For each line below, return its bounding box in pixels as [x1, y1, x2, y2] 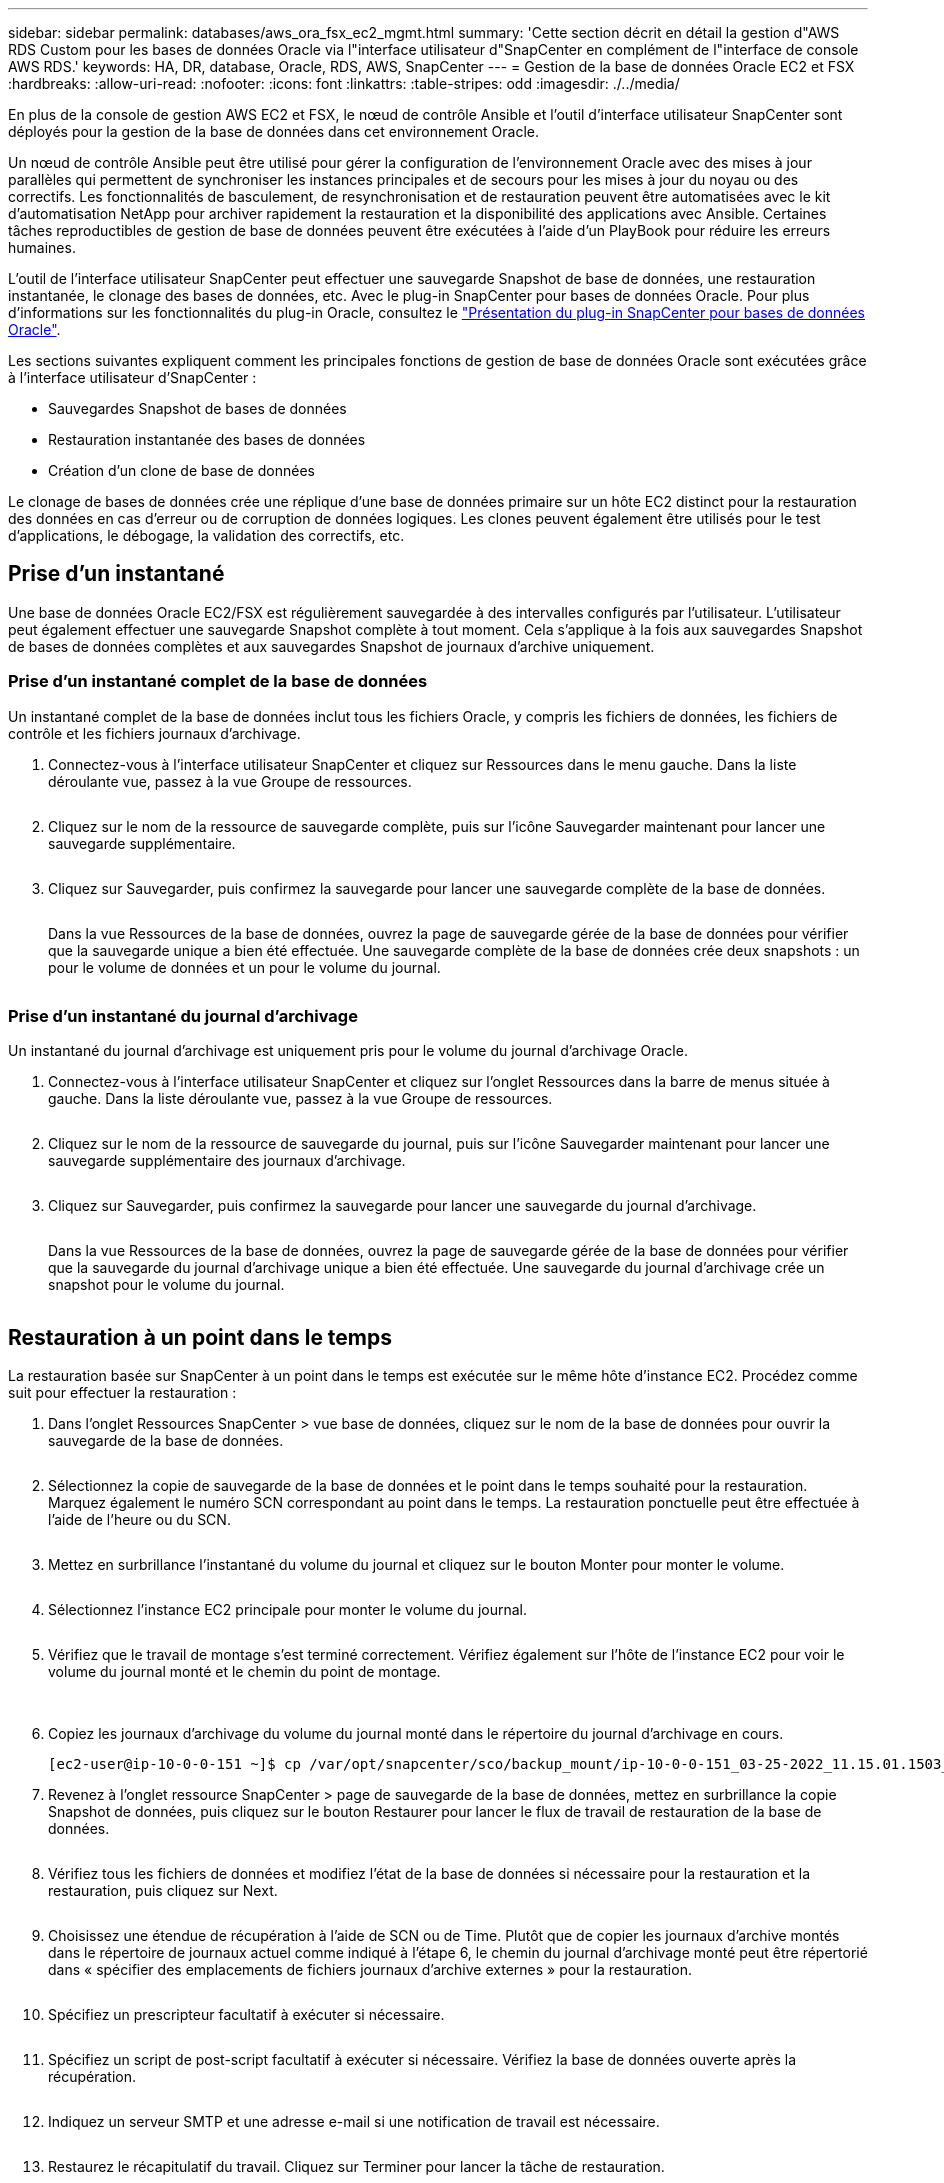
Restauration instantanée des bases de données [48, 431, 366, 448]
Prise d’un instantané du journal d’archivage [8, 1005, 358, 1026]
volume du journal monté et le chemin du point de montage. [48, 1663, 441, 1681]
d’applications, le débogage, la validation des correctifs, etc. [8, 527, 405, 544]
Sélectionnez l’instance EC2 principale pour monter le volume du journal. [48, 1601, 528, 1619]
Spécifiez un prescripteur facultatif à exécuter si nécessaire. [48, 2006, 445, 2024]
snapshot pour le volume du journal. [48, 1276, 285, 1294]
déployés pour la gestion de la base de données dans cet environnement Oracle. [8, 123, 539, 140]
